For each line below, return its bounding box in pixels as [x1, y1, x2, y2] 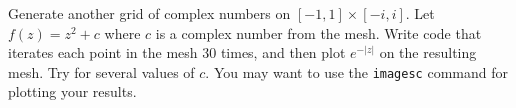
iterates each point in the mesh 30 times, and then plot [8, 42, 346, 63]
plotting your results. [8, 81, 137, 102]
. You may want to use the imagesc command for [205, 61, 508, 82]
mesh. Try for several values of [8, 61, 195, 82]
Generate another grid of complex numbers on [8, 3, 291, 23]
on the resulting [379, 42, 477, 63]
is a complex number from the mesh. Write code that [155, 22, 482, 43]
